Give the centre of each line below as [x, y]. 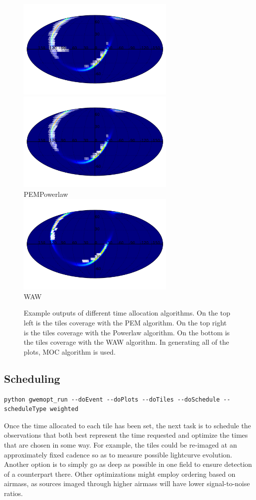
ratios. [14, 493]
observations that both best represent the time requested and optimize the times [126, 435]
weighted [64, 409]
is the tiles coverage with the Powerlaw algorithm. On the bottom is [127, 332]
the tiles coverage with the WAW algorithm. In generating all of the [127, 342]
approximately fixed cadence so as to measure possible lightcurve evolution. [118, 454]
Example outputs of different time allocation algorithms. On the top [127, 313]
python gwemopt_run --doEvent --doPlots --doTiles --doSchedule [112, 399]
